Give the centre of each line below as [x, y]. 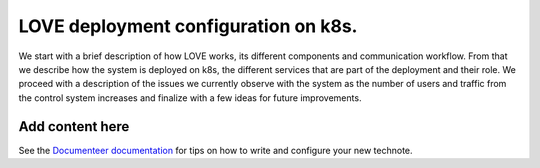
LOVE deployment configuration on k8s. [188, 26]
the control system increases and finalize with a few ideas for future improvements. [190, 97]
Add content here [74, 126]
